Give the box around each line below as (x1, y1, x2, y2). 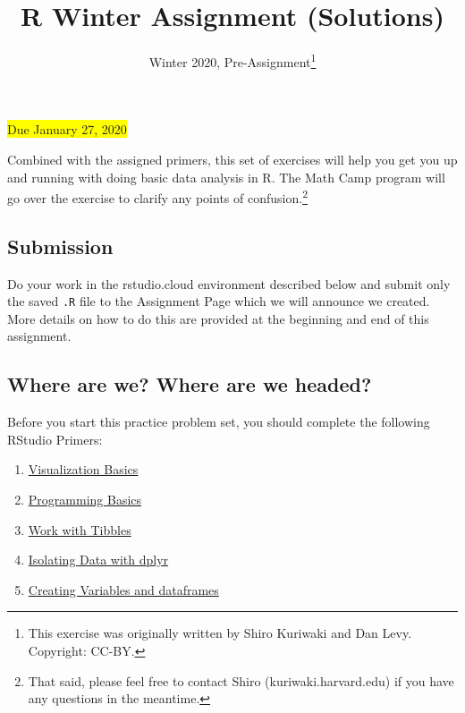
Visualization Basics (28, 460, 139, 479)
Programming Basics (28, 490, 142, 509)
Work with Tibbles (28, 520, 131, 539)
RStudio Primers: (7, 429, 103, 448)
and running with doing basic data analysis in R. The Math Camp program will (7, 167, 445, 186)
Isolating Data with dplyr (28, 550, 169, 569)
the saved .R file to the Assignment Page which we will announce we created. (7, 292, 430, 310)
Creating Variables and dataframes (28, 580, 219, 598)
